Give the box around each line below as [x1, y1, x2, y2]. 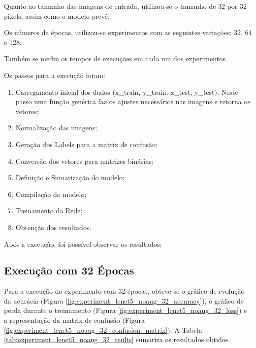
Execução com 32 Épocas [4, 263, 134, 278]
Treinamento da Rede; [15, 205, 83, 216]
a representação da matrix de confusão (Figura [4, 315, 145, 325]
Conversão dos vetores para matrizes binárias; [15, 155, 154, 166]
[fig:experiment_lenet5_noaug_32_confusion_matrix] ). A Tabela [4, 324, 202, 335]
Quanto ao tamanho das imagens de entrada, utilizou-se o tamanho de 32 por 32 [4, 1, 247, 11]
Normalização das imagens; [15, 122, 97, 133]
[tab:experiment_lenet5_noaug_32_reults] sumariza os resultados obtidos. [4, 334, 230, 345]
